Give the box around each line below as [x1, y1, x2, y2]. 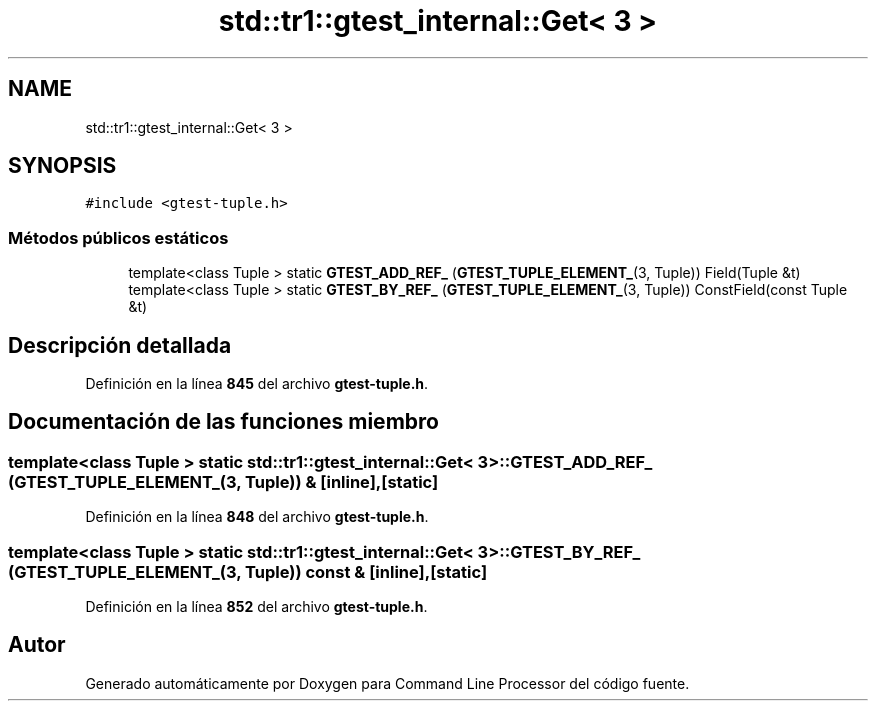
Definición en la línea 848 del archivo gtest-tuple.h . [85, 508, 429, 526]
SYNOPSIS [8, 153, 117, 179]
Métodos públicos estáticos [8, 227, 229, 248]
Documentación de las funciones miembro [8, 409, 439, 435]
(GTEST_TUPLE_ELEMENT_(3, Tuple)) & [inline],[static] [8, 471, 439, 492]
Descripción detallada [8, 332, 232, 358]
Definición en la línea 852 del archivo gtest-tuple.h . [85, 598, 428, 615]
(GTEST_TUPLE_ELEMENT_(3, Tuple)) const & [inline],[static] [8, 561, 488, 582]
